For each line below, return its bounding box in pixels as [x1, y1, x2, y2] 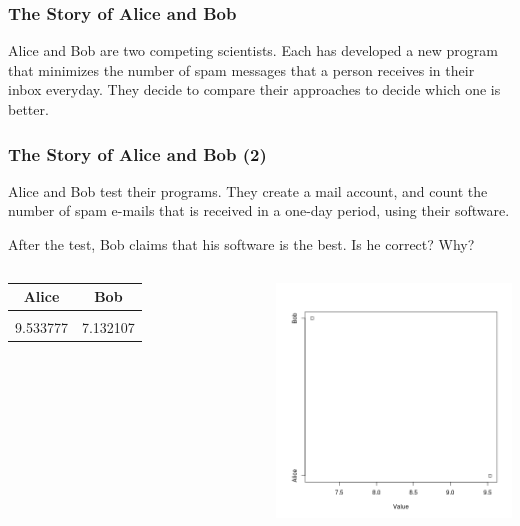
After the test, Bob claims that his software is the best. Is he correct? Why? [8, 234, 475, 254]
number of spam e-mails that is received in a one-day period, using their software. [8, 200, 510, 221]
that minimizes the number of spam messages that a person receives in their [8, 59, 475, 80]
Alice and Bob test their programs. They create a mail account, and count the [8, 180, 488, 201]
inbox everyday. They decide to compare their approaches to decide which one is [8, 79, 501, 100]
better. [8, 99, 49, 119]
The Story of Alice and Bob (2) [8, 141, 267, 166]
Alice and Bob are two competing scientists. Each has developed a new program [8, 40, 498, 61]
